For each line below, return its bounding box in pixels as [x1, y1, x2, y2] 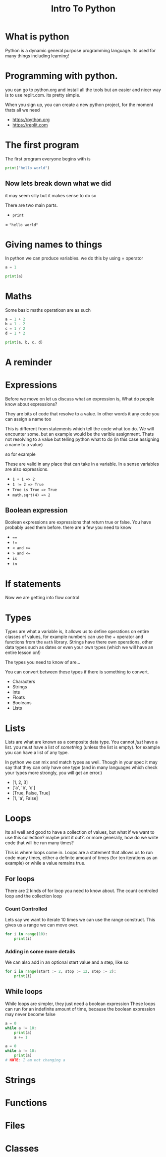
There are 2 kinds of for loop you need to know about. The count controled [5, 888, 158, 894]
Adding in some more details [5, 948, 76, 955]
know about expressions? [5, 401, 57, 407]
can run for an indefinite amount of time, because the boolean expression [5, 1006, 155, 1012]
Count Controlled [5, 905, 48, 912]
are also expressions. [5, 466, 49, 472]
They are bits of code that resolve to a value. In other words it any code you [5, 410, 160, 416]
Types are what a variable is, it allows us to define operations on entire [5, 629, 150, 635]
